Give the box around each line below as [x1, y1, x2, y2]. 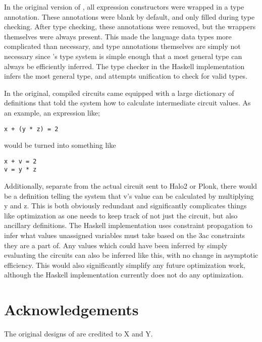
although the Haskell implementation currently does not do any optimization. [4, 269, 244, 280]
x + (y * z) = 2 [4, 125, 59, 133]
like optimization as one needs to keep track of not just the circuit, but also [4, 210, 238, 220]
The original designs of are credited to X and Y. [4, 328, 153, 339]
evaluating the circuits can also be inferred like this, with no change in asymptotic [4, 250, 258, 260]
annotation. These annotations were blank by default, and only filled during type [4, 11, 255, 22]
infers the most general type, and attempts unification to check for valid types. [4, 71, 247, 81]
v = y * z [4, 166, 37, 174]
